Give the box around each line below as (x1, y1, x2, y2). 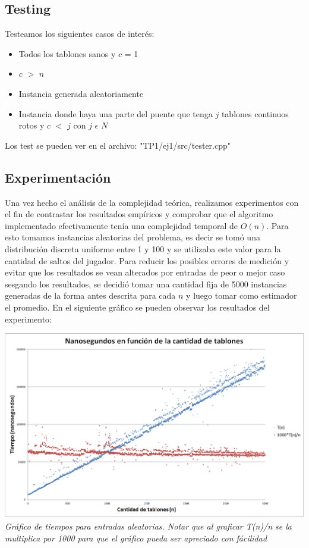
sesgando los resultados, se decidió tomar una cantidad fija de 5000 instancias (5, 277, 287, 290)
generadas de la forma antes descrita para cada (5, 289, 176, 302)
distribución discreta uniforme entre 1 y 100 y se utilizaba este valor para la (5, 242, 281, 255)
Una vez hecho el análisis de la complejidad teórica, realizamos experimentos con (5, 196, 299, 208)
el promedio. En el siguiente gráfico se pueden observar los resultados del (5, 300, 270, 313)
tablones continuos (221, 107, 289, 120)
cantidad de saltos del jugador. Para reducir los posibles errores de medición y (5, 254, 289, 267)
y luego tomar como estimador (186, 289, 297, 302)
